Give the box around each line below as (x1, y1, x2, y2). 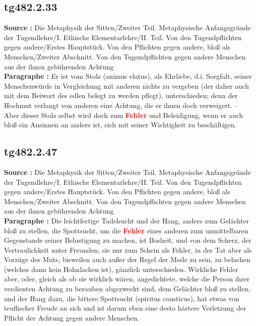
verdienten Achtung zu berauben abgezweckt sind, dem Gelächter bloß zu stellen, (4, 283, 251, 294)
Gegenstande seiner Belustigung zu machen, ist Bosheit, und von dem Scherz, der (4, 235, 252, 245)
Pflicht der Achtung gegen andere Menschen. (4, 312, 139, 323)
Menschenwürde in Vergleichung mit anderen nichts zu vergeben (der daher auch (4, 80, 249, 91)
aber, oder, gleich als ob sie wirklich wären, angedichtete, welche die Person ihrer (4, 273, 250, 284)
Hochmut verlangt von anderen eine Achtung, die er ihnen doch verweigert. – (4, 100, 238, 110)
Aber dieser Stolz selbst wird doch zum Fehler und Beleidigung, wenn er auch (4, 109, 243, 120)
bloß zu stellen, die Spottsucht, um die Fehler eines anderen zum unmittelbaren (4, 225, 249, 235)
